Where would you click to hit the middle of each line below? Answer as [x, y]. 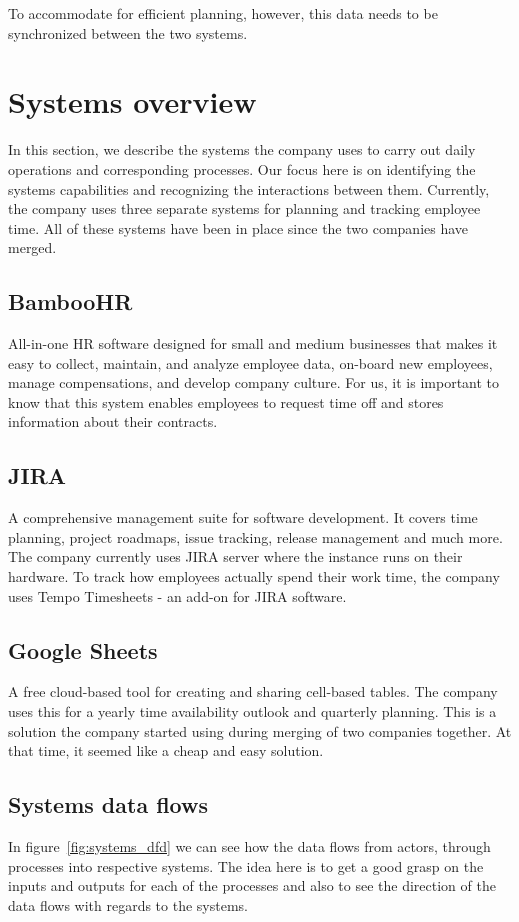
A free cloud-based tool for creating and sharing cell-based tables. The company [253, 691]
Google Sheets [83, 649]
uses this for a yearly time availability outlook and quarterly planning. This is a [252, 711]
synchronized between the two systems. [128, 32]
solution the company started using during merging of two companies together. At [260, 730]
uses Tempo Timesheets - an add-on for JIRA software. [177, 595]
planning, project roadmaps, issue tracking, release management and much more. [255, 536]
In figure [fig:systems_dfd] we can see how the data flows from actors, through [249, 846]
